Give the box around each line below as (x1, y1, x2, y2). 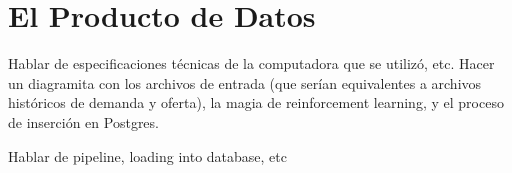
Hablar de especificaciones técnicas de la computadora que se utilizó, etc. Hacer (8, 53, 495, 74)
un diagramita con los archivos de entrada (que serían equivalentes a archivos (8, 72, 482, 93)
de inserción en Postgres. (8, 111, 159, 132)
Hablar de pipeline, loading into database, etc (8, 145, 287, 166)
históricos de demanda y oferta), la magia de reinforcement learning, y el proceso (8, 92, 504, 113)
